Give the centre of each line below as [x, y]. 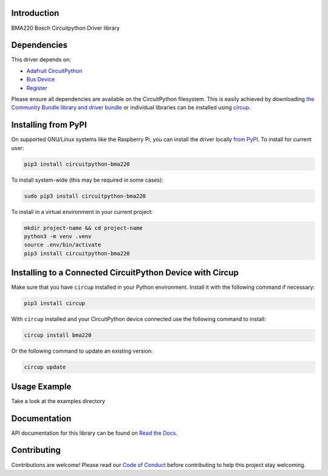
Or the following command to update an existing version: [82, 351]
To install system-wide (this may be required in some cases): [87, 180]
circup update [45, 367]
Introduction [35, 13]
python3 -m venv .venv [58, 236]
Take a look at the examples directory [58, 401]
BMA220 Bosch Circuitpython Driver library [65, 28]
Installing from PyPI [49, 125]
